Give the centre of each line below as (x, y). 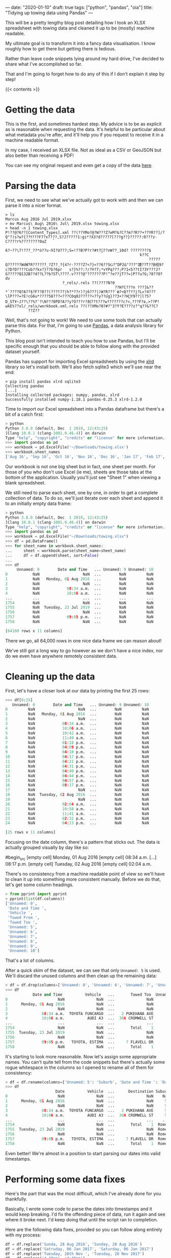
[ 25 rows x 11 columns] (31, 833)
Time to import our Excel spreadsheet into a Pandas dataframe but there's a (85, 409)
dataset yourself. (23, 352)
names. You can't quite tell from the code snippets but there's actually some (85, 1062)
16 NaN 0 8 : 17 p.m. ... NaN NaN (77, 785)
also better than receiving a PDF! (39, 155)
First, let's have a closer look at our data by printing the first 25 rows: (78, 690)
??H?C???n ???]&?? (134, 287)
